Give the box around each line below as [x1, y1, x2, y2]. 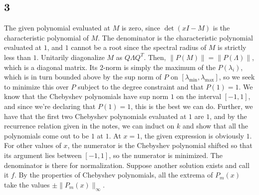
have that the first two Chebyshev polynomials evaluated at [4, 110, 187, 121]
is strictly [218, 42, 247, 52]
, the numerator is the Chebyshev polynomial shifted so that [67, 140, 253, 150]
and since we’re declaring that [4, 100, 96, 111]
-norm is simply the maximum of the [103, 61, 216, 72]
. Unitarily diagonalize [36, 51, 105, 62]
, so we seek [219, 71, 255, 82]
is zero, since [121, 22, 160, 33]
